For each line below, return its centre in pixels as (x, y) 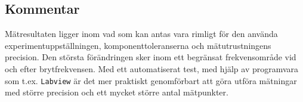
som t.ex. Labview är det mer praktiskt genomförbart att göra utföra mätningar (151, 80)
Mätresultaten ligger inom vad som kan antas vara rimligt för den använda (141, 34)
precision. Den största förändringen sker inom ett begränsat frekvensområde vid (151, 57)
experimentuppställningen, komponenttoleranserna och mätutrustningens (138, 45)
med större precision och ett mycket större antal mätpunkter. (117, 92)
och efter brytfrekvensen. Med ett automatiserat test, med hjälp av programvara (152, 68)
